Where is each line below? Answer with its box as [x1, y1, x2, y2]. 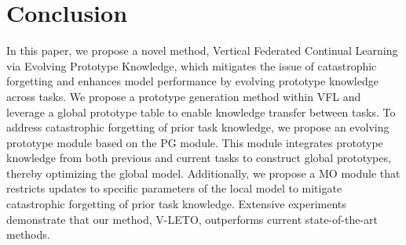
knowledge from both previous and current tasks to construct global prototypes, [6, 150, 391, 166]
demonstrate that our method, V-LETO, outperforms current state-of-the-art [6, 211, 379, 227]
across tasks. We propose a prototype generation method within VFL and [6, 88, 361, 104]
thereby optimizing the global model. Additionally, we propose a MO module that [6, 164, 401, 181]
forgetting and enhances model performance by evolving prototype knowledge [6, 73, 379, 89]
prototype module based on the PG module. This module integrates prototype [6, 134, 383, 150]
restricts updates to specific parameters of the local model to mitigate [6, 180, 342, 196]
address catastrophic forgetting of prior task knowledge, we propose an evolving [6, 119, 390, 135]
